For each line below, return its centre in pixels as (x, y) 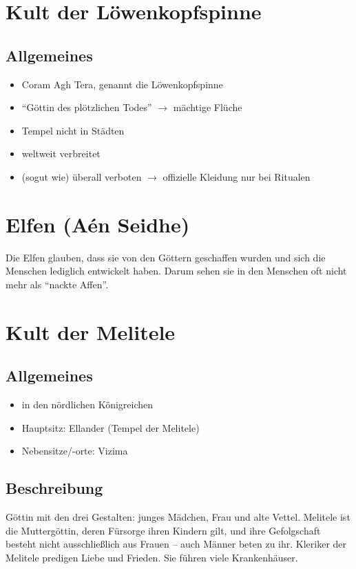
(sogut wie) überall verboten (82, 176)
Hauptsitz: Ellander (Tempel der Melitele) (111, 427)
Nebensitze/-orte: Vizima (75, 451)
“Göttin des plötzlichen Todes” (87, 107)
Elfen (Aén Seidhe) (98, 224)
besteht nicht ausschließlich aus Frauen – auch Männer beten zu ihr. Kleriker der (176, 544)
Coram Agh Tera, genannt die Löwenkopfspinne (122, 84)
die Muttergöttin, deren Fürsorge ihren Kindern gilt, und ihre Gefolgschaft (163, 530)
